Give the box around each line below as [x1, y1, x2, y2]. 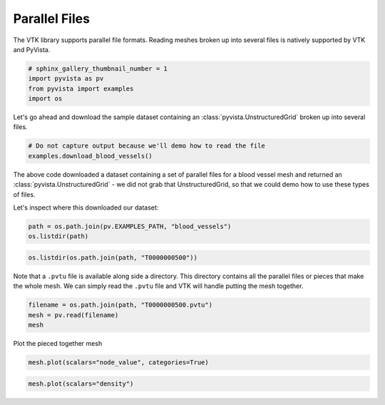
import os [28, 95, 63, 103]
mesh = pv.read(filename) [28, 311, 119, 319]
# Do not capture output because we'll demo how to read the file [28, 142, 265, 150]
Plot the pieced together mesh [13, 339, 103, 348]
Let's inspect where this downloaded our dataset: [13, 203, 159, 212]
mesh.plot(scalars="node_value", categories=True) [28, 359, 210, 366]
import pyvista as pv [28, 75, 104, 83]
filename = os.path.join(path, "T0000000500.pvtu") [28, 301, 213, 309]
